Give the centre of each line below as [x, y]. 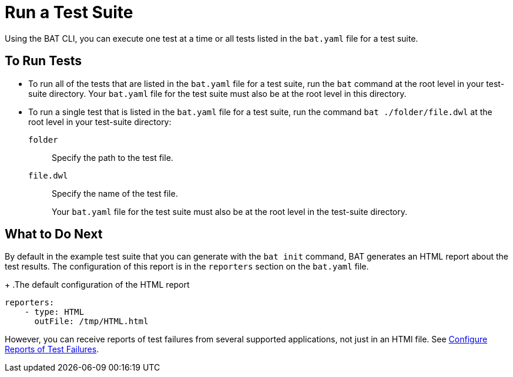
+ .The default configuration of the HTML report [97, 285]
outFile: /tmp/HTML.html [91, 322]
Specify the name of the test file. [115, 193]
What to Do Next [54, 234]
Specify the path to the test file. [113, 157]
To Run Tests [43, 61]
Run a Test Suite [69, 12]
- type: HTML [54, 312]
